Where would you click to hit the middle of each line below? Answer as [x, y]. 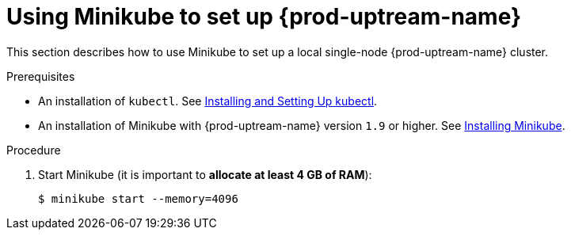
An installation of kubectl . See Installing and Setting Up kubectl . [208, 101]
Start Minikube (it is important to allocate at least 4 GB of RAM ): [205, 174]
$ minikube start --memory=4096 [138, 198]
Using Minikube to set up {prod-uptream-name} [264, 17]
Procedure [34, 150]
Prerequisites [41, 76]
